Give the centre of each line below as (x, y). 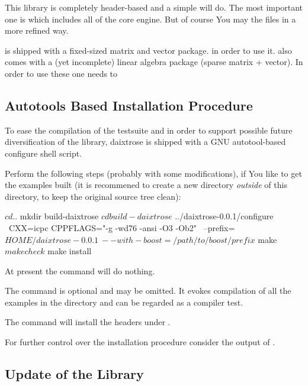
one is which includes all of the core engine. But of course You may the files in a (150, 19)
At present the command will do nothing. (80, 270)
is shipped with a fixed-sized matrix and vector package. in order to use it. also (148, 50)
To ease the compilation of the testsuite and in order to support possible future (149, 130)
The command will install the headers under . (88, 322)
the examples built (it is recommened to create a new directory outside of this (146, 185)
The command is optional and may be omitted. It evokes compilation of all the (148, 291)
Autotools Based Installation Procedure (129, 105)
